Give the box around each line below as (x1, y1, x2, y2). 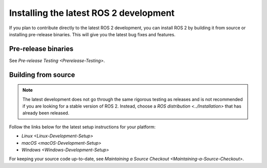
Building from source (9, 70, 75, 79)
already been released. (22, 110, 69, 116)
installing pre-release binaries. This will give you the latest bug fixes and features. (9, 31, 176, 37)
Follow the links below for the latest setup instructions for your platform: (9, 124, 156, 130)
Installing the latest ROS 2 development (9, 7, 175, 18)
